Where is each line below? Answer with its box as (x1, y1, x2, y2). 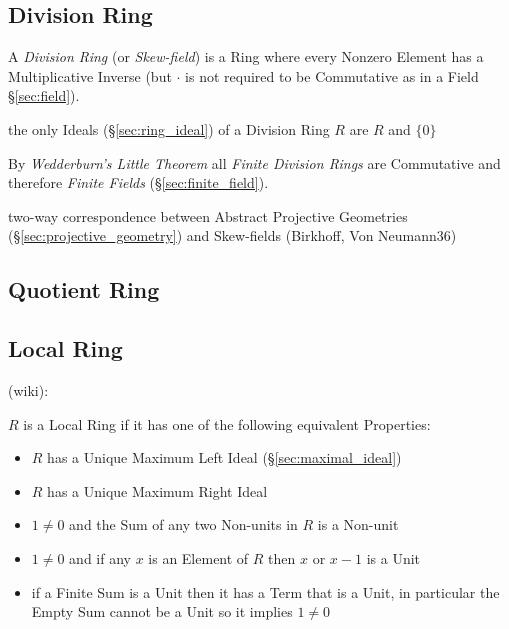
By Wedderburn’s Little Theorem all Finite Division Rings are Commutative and (8, 152, 501, 173)
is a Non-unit (317, 514, 399, 535)
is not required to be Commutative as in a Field (185, 65, 479, 86)
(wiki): (8, 379, 49, 400)
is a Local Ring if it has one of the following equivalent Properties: (23, 413, 431, 434)
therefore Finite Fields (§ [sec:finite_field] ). (8, 172, 269, 193)
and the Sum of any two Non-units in (69, 514, 298, 535)
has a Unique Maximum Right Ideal (47, 480, 268, 501)
